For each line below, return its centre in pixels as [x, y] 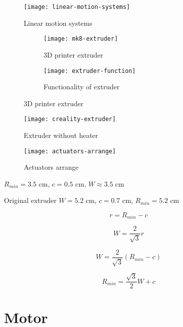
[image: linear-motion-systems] [77, 7]
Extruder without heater [61, 135]
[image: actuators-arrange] [70, 151]
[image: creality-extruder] [70, 119]
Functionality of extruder [82, 87]
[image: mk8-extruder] [81, 39]
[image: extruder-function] [90, 71]
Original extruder [30, 200]
